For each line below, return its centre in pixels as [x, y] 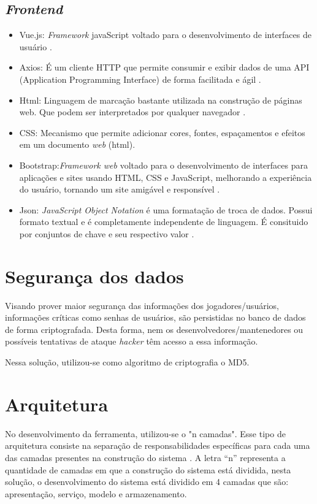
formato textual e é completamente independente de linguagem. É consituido [164, 222]
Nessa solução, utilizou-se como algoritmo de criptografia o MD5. [127, 362]
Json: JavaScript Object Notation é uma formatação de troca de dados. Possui [166, 209]
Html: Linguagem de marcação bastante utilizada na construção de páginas [161, 100]
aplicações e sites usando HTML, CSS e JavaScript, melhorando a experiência [166, 177]
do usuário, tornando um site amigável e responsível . [120, 189]
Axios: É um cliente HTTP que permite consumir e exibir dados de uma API [164, 67]
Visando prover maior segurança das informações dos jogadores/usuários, [142, 305]
